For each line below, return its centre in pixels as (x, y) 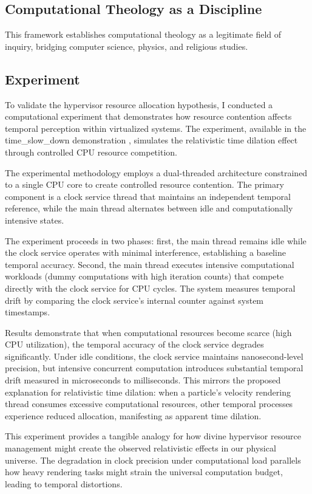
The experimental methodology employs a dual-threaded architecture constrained (156, 172)
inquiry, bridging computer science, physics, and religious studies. (127, 46)
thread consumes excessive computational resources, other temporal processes (149, 404)
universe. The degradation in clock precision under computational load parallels (153, 460)
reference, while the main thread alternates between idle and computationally (149, 208)
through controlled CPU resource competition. (91, 152)
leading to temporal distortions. (64, 483)
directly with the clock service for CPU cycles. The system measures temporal (150, 288)
